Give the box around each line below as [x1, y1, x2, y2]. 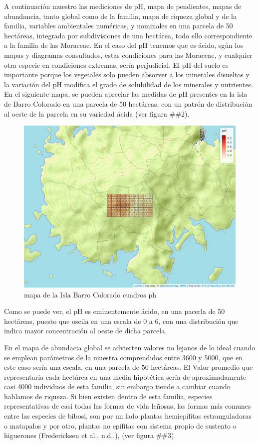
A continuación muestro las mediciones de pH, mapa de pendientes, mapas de [4, 1, 242, 11]
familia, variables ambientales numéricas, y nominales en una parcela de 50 [4, 20, 233, 31]
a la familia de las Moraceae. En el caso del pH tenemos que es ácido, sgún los [4, 40, 243, 50]
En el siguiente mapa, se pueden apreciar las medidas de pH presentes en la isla [4, 89, 248, 99]
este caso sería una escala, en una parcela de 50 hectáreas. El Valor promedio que [4, 362, 253, 372]
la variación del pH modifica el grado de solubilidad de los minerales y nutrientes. [4, 79, 254, 89]
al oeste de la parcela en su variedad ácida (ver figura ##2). [4, 108, 190, 119]
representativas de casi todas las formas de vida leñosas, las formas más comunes [4, 401, 251, 411]
